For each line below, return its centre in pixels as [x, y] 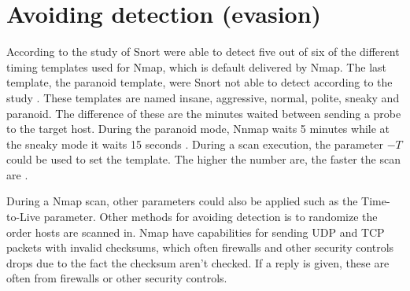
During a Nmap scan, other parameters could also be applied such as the [182, 201]
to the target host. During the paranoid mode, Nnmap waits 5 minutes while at [198, 129]
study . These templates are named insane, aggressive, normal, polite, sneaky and [203, 97]
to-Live [23, 217]
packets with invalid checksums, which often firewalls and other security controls [200, 247]
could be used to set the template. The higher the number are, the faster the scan [203, 159]
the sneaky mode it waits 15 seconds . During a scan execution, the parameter [195, 144]
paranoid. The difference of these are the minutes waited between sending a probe [204, 113]
